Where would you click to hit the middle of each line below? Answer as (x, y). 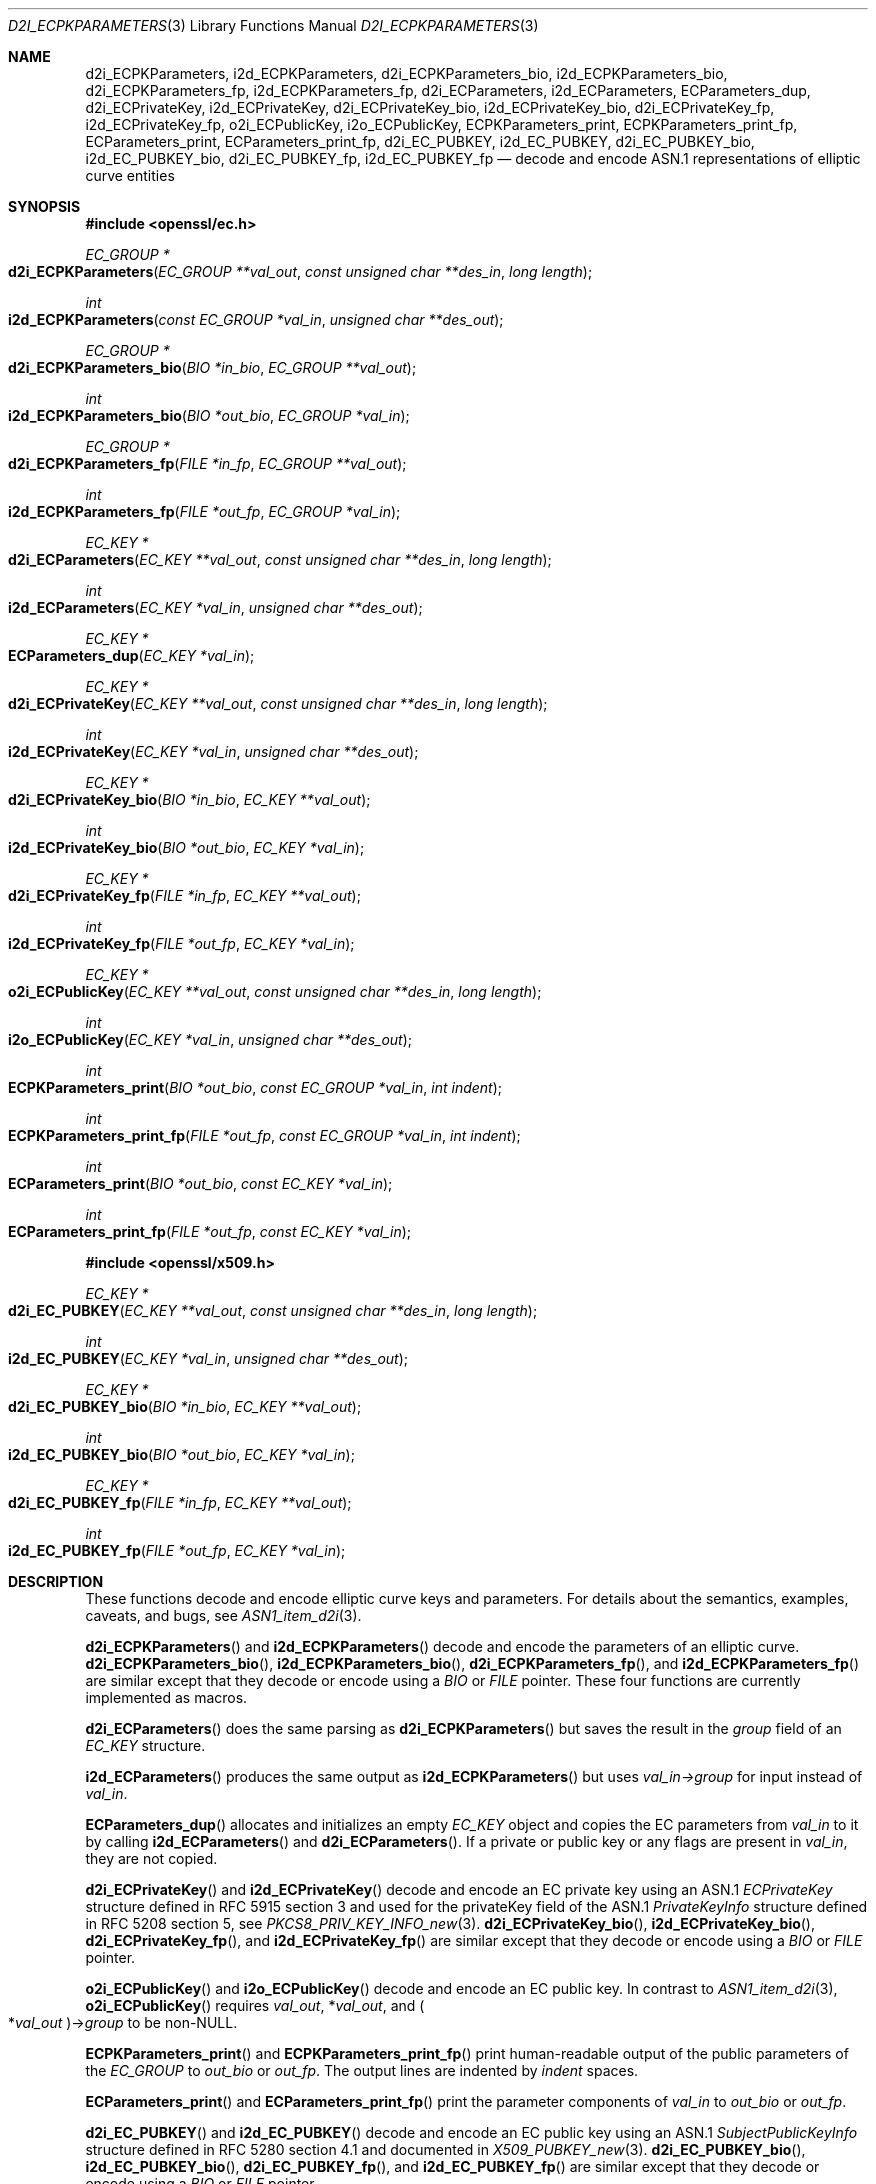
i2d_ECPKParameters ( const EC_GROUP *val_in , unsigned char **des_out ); (256, 319)
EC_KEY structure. (145, 1745)
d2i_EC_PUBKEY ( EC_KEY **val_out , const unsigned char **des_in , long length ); (273, 1310)
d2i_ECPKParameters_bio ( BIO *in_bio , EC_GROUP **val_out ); (212, 367)
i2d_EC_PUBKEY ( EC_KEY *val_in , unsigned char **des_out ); (208, 1358)
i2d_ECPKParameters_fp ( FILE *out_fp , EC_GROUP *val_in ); (204, 511)
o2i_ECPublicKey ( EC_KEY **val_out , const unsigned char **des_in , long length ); (275, 991)
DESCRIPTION (56, 1581)
